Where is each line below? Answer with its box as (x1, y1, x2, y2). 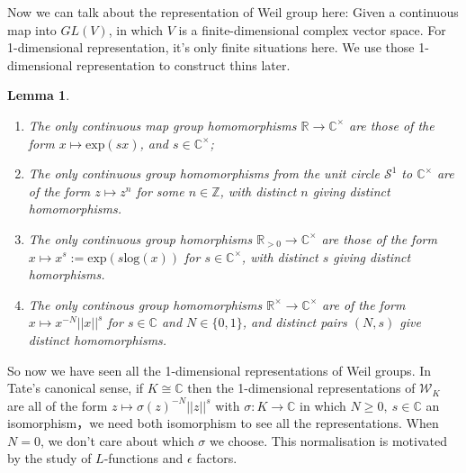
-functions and (103, 449, 184, 468)
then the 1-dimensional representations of (187, 378, 416, 397)
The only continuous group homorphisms (28, 229, 253, 248)
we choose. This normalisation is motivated (209, 431, 447, 450)
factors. (196, 449, 237, 468)
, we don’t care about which (40, 431, 194, 450)
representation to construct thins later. (76, 55, 291, 74)
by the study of (7, 449, 92, 468)
